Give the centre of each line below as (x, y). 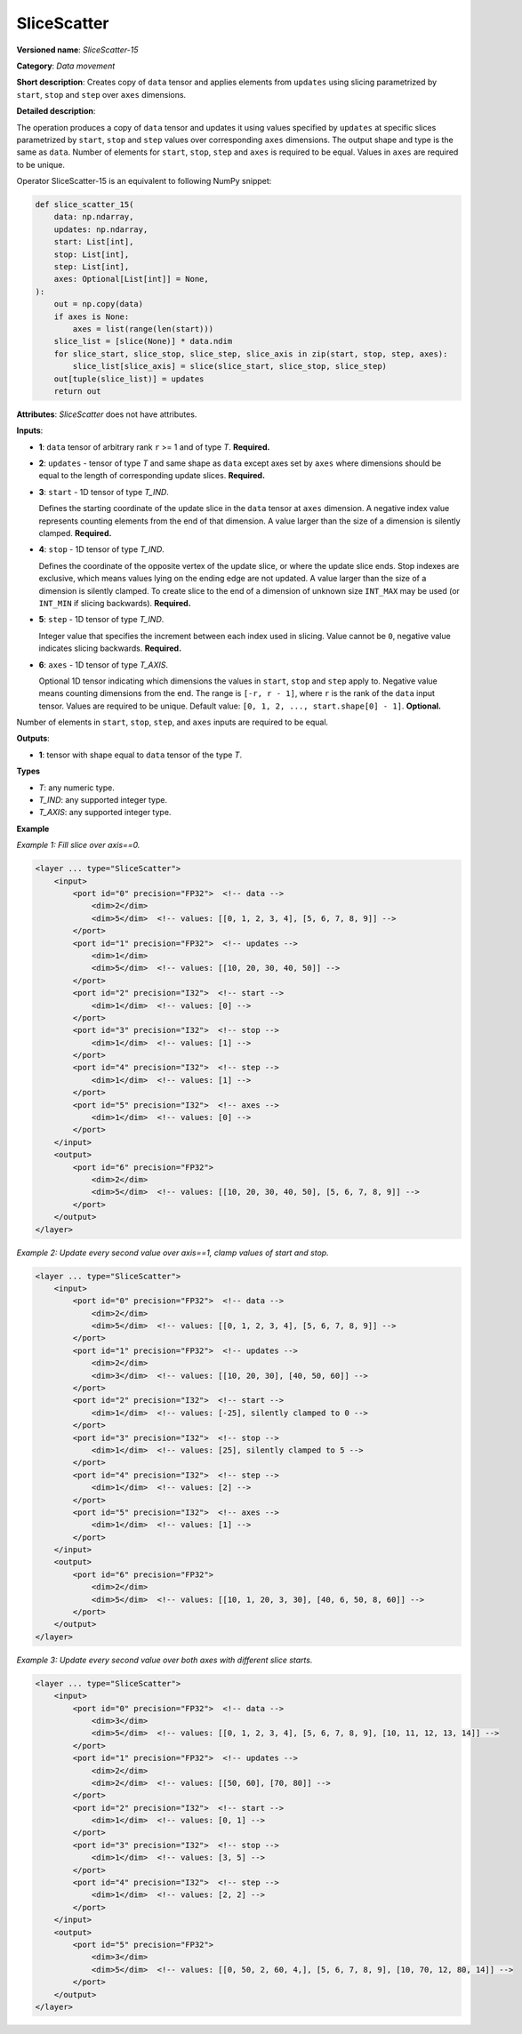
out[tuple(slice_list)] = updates (129, 379)
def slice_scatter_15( (84, 205)
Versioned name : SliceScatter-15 (77, 50)
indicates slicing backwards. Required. (110, 648)
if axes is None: (92, 316)
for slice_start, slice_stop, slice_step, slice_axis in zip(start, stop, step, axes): (251, 354)
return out (77, 391)
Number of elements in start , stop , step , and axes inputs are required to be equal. (173, 722)
